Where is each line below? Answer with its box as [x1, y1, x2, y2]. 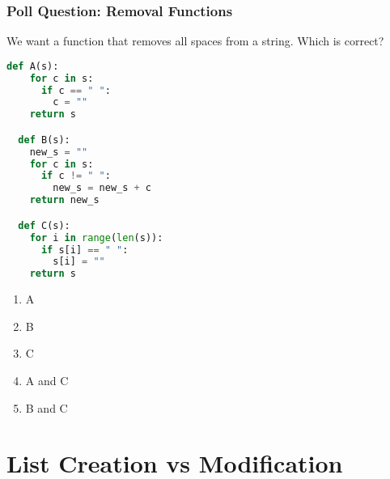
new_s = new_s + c [53, 182, 152, 194]
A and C [25, 371, 69, 388]
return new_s [29, 194, 100, 206]
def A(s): [6, 60, 59, 72]
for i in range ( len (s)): [29, 231, 163, 244]
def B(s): [18, 134, 70, 146]
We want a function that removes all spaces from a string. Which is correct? [6, 32, 384, 49]
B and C [25, 399, 68, 416]
